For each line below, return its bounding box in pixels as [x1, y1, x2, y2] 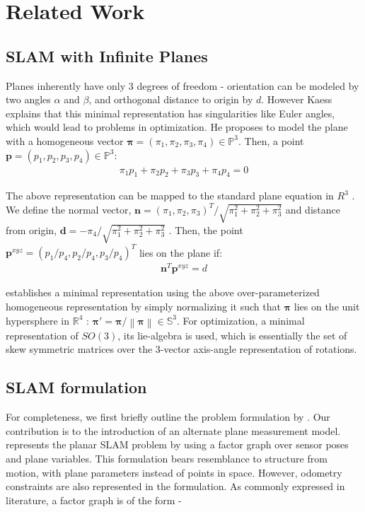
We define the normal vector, [6, 202, 132, 216]
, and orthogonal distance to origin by [88, 92, 253, 107]
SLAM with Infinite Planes [6, 45, 208, 66]
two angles [6, 92, 51, 107]
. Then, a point [238, 133, 304, 148]
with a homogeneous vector [6, 133, 124, 148]
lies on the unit [294, 299, 360, 314]
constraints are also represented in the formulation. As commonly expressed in [6, 479, 345, 494]
